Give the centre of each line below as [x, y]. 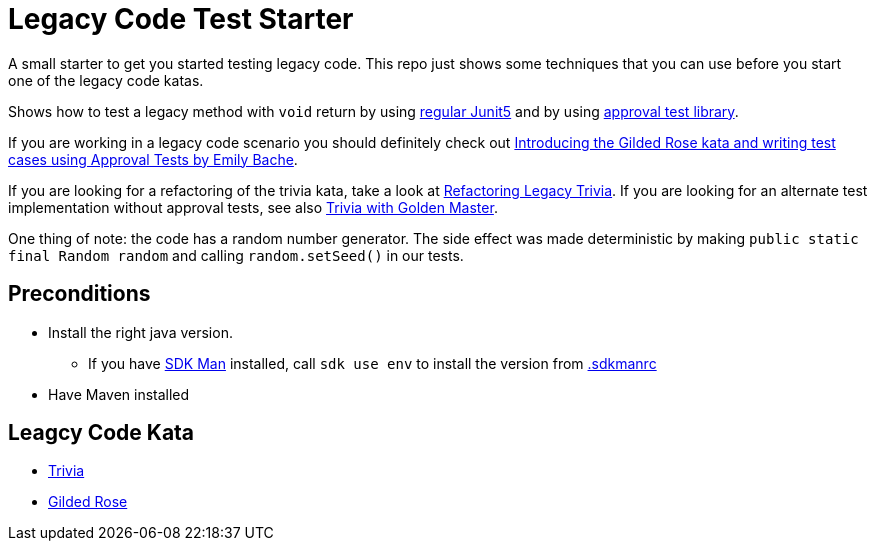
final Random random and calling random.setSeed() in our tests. [236, 255]
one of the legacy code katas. [106, 80]
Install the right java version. [140, 332]
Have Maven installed [119, 394]
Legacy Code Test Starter [181, 19]
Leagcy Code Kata [101, 433]
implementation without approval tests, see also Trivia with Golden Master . [253, 207]
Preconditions [79, 294]
